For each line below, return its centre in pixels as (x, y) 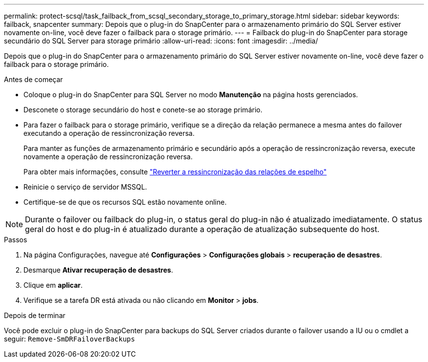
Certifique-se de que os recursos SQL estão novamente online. (125, 202)
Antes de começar (33, 79)
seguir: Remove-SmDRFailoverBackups (70, 339)
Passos (16, 240)
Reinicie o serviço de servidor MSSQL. (85, 187)
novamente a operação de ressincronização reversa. (108, 157)
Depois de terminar (35, 315)
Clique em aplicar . (53, 285)
